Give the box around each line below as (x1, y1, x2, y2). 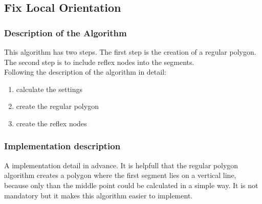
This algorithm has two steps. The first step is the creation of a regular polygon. (4, 47, 256, 57)
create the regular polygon (16, 101, 99, 111)
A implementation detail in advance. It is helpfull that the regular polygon (4, 160, 238, 170)
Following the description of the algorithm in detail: (4, 66, 166, 77)
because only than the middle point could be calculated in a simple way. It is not (4, 179, 258, 190)
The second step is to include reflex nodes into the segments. (4, 56, 194, 67)
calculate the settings (16, 83, 83, 94)
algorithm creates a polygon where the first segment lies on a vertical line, (4, 170, 236, 180)
